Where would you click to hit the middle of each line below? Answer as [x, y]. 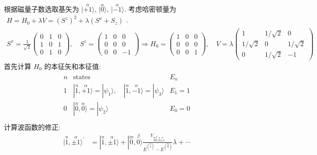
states [82, 77]
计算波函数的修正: [32, 127]
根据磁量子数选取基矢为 [41, 9]
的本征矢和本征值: [72, 66]
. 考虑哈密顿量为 [150, 9]
